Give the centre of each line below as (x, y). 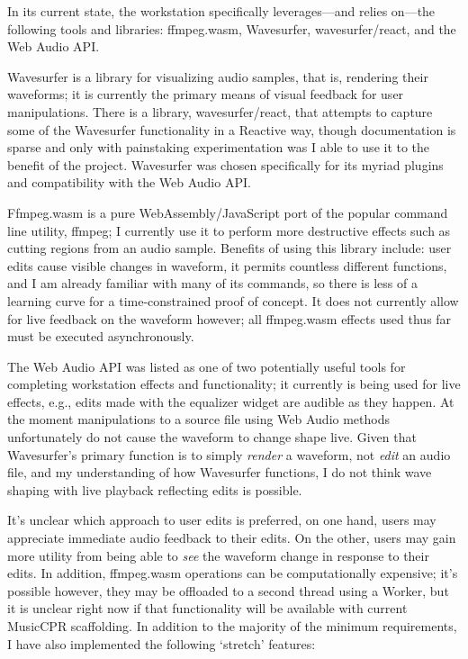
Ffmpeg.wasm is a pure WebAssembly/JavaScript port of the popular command (228, 212)
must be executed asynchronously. (101, 336)
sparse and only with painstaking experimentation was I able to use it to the (219, 147)
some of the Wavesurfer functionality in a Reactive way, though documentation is (232, 129)
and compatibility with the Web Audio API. (129, 182)
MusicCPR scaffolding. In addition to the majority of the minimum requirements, (232, 626)
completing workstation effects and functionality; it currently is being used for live (234, 384)
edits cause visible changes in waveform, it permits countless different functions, (227, 265)
